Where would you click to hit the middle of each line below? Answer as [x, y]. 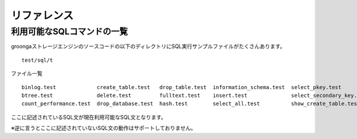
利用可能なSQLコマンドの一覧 [69, 31]
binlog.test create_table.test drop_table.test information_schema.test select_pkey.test [181, 87]
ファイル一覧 [27, 74]
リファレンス [42, 15]
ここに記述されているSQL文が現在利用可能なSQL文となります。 [89, 117]
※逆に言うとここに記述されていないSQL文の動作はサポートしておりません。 [104, 128]
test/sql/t [37, 60]
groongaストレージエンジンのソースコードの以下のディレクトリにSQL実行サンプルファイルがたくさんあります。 [148, 46]
